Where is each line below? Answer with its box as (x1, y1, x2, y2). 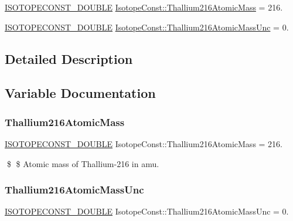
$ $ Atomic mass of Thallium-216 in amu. (6, 157, 159, 169)
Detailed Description (5, 49, 133, 67)
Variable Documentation (5, 84, 156, 102)
